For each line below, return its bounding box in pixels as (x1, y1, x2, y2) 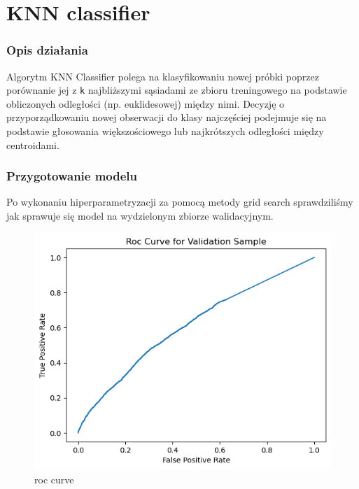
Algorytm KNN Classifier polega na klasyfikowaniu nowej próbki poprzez (6, 69, 319, 83)
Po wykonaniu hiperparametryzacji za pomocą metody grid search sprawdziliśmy (6, 194, 353, 209)
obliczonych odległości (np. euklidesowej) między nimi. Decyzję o (6, 96, 285, 111)
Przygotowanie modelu (6, 167, 138, 185)
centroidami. (6, 137, 59, 152)
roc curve (34, 472, 74, 486)
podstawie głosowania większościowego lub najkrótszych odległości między (6, 124, 324, 139)
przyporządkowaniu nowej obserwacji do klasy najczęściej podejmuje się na (6, 110, 327, 125)
